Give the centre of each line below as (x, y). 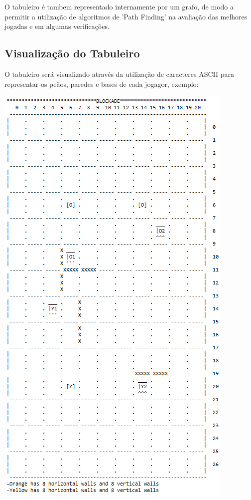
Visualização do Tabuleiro (72, 53)
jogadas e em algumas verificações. (57, 26)
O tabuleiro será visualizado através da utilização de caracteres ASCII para (119, 74)
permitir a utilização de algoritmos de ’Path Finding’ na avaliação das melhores (126, 16)
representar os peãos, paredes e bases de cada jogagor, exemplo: (102, 84)
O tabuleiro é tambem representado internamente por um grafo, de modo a (119, 6)
